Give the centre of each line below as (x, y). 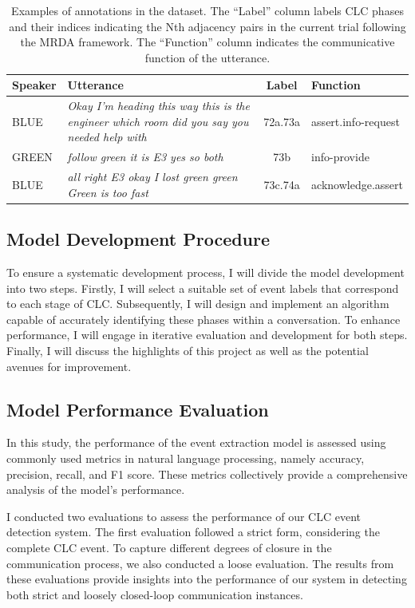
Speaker (34, 85)
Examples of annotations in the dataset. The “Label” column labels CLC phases (207, 10)
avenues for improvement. (69, 366)
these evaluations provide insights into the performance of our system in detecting (207, 579)
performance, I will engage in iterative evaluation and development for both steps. (207, 335)
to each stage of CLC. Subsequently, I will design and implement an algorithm (198, 304)
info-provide (340, 157)
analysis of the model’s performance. (96, 490)
